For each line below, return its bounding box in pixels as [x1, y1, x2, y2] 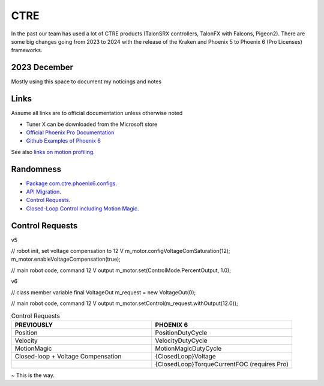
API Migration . [26, 188, 61, 195]
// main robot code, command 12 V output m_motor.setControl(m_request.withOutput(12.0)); [11, 300, 238, 307]
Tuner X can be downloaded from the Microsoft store [26, 120, 158, 128]
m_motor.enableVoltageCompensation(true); [11, 255, 121, 263]
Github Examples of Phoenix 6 [26, 137, 101, 144]
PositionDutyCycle [155, 328, 208, 337]
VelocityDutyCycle [155, 336, 208, 345]
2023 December [11, 62, 74, 73]
